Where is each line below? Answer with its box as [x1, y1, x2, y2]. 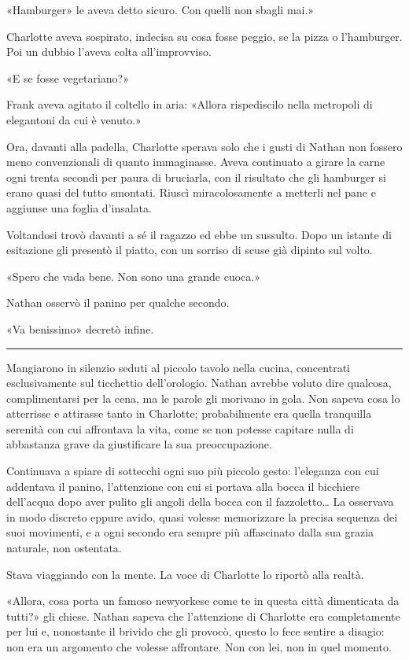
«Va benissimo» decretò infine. [6, 320, 154, 337]
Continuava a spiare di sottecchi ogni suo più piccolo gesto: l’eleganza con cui [6, 463, 379, 479]
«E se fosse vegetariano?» [6, 69, 130, 86]
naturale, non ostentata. [6, 540, 122, 556]
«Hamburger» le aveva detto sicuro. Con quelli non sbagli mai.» [6, 2, 315, 17]
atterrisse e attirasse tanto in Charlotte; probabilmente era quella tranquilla [6, 405, 372, 422]
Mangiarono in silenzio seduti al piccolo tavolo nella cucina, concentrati [6, 359, 350, 375]
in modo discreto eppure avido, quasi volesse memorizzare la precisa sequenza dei [6, 508, 398, 525]
